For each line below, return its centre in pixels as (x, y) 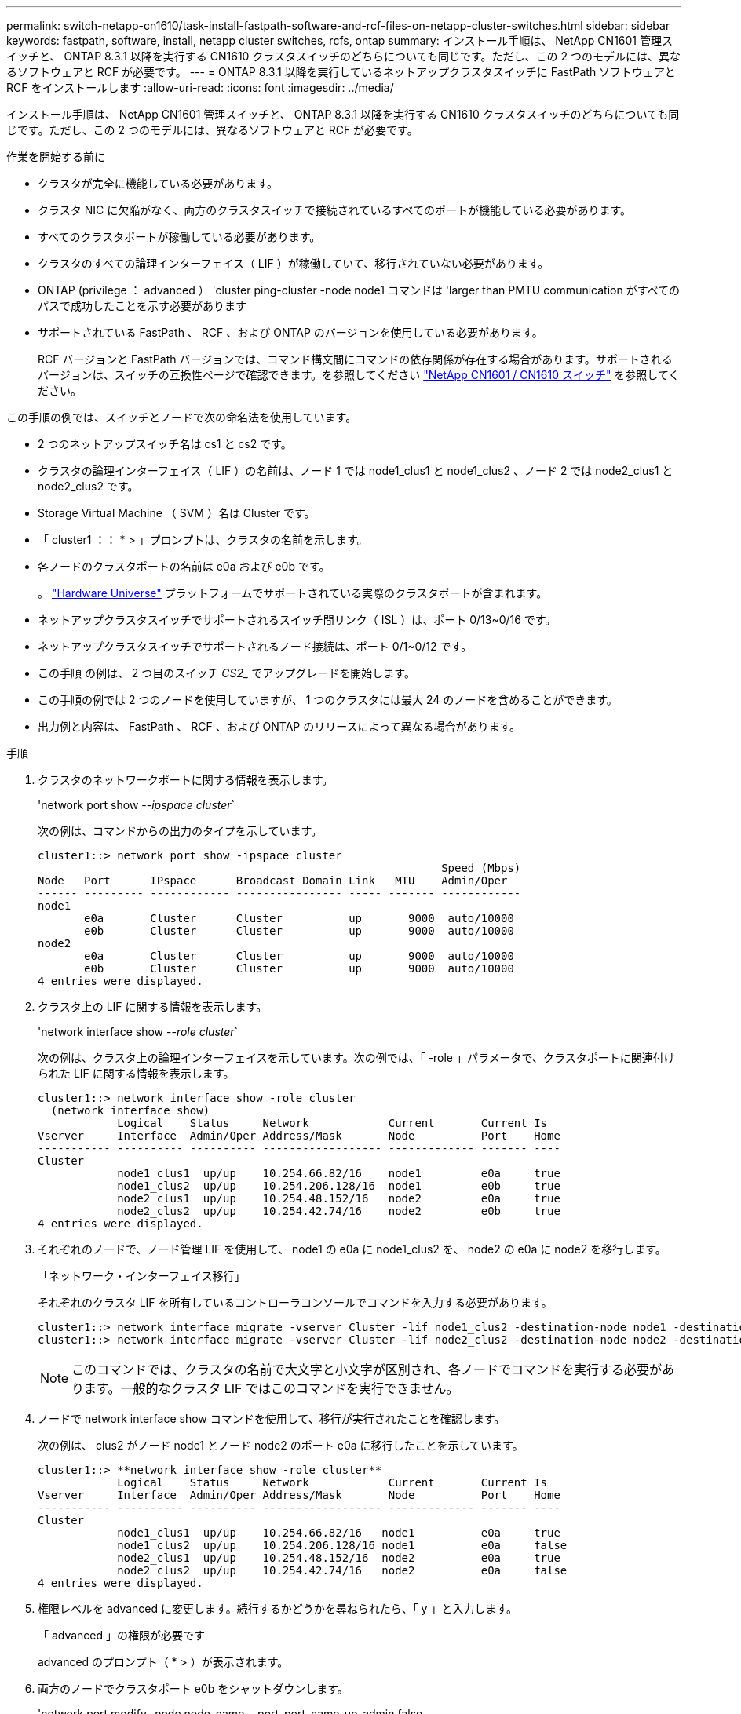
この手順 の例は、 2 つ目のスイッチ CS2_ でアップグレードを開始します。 (226, 673)
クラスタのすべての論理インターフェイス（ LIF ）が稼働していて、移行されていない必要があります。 (294, 263)
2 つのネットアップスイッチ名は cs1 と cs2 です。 (165, 444)
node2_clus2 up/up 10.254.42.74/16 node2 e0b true (339, 1211)
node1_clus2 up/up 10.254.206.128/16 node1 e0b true (339, 1186)
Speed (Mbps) (481, 868)
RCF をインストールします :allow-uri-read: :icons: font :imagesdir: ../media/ (200, 88)
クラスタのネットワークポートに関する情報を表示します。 (186, 780)
